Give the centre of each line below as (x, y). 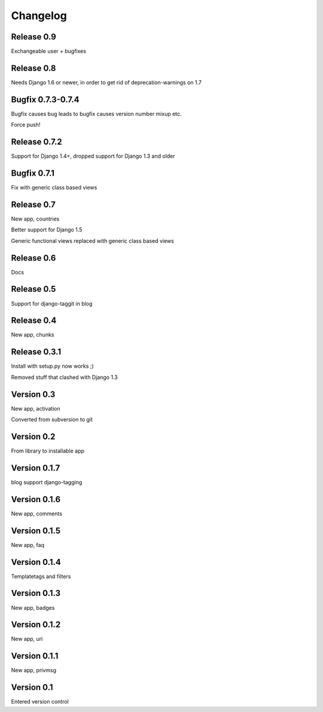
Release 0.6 (33, 258)
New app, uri (27, 639)
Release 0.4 (34, 321)
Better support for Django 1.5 (47, 230)
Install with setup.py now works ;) (52, 366)
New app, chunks (33, 335)
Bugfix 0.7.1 (33, 173)
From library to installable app (48, 451)
